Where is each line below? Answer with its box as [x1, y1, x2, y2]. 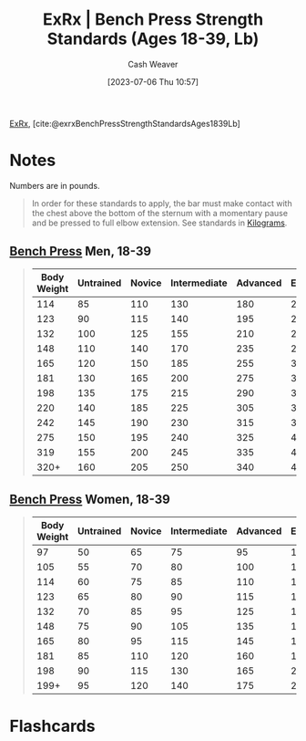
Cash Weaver [127, 58, 178, 69]
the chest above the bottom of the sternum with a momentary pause [31, 207, 289, 218]
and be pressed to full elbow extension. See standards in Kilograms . [31, 217, 288, 228]
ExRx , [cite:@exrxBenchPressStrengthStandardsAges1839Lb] [9, 118, 241, 129]
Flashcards [9, 715, 96, 736]
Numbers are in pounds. [9, 180, 100, 191]
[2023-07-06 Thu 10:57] [107, 76, 199, 87]
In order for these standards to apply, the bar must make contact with [31, 197, 293, 209]
